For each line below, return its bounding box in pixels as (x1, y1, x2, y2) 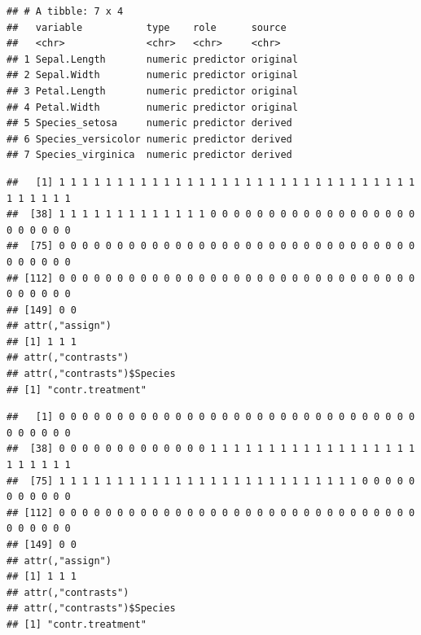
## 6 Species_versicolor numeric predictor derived (7, 133, 292, 145)
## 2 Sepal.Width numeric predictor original (7, 69, 298, 81)
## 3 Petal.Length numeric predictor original (7, 85, 298, 97)
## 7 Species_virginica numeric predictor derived (7, 149, 292, 161)
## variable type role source (7, 21, 287, 33)
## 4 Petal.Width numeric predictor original (7, 101, 298, 113)
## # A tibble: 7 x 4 (7, 6, 124, 17)
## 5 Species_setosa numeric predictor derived (7, 117, 292, 129)
